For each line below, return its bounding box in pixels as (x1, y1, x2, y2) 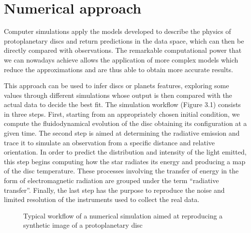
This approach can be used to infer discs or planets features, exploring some (4, 80, 229, 91)
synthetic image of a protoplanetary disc (23, 220, 143, 230)
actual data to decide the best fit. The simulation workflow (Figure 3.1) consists (4, 99, 241, 109)
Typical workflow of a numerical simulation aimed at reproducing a (23, 210, 223, 220)
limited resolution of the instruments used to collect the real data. (4, 194, 200, 204)
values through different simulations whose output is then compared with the (4, 90, 232, 100)
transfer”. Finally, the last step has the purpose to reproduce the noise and (4, 185, 225, 195)
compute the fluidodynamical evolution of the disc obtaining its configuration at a (4, 118, 247, 128)
